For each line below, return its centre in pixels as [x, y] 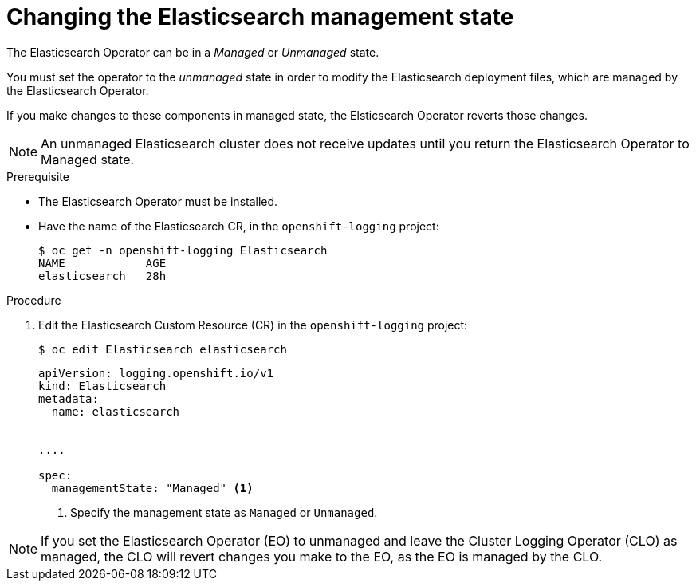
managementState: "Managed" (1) [152, 488]
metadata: [69, 398]
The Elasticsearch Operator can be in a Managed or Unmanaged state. [193, 52]
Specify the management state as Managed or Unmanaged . [224, 512]
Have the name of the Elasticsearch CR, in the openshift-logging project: [239, 226]
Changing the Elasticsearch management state [260, 17]
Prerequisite [38, 176]
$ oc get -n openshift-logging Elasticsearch [183, 250]
